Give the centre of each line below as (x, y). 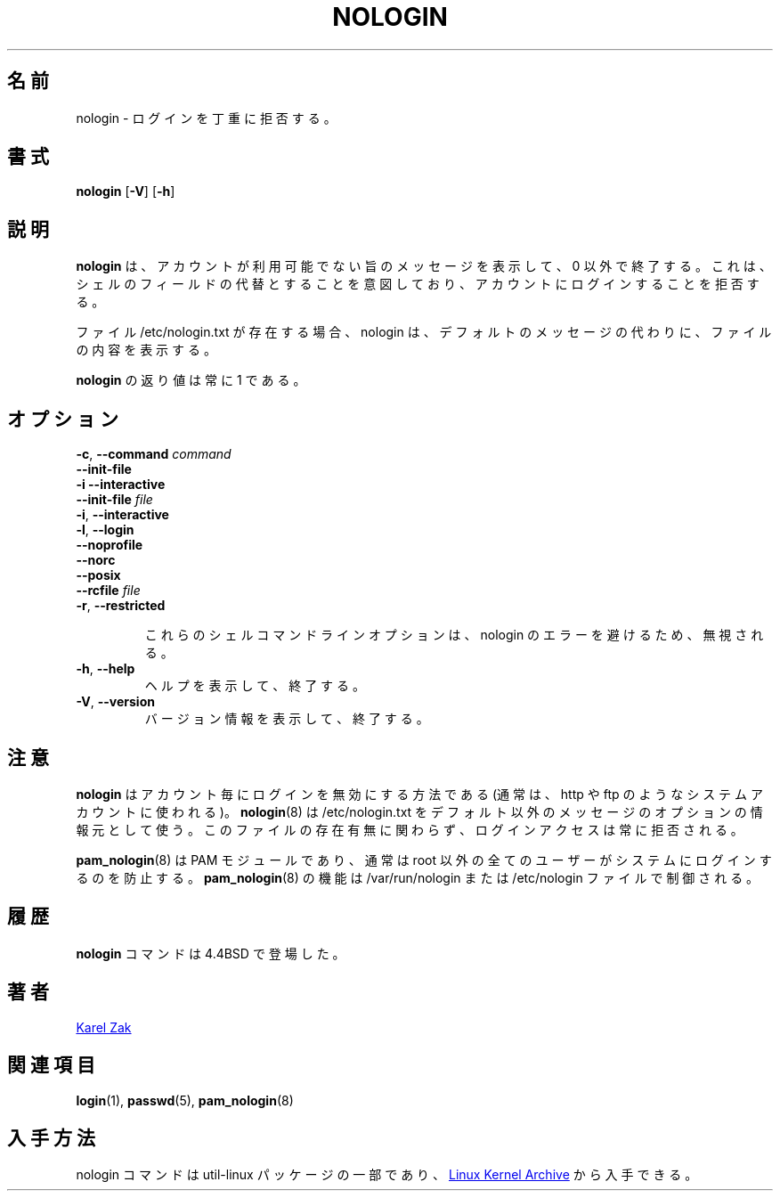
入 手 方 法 (51, 1137)
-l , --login (105, 530)
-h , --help (106, 669)
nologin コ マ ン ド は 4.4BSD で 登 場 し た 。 (211, 953)
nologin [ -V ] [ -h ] (126, 192)
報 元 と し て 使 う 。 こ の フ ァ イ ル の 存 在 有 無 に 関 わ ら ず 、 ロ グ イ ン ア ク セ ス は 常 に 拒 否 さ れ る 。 (410, 829)
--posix (98, 575)
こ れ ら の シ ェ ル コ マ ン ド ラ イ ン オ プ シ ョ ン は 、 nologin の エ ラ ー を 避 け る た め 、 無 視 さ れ (454, 635)
